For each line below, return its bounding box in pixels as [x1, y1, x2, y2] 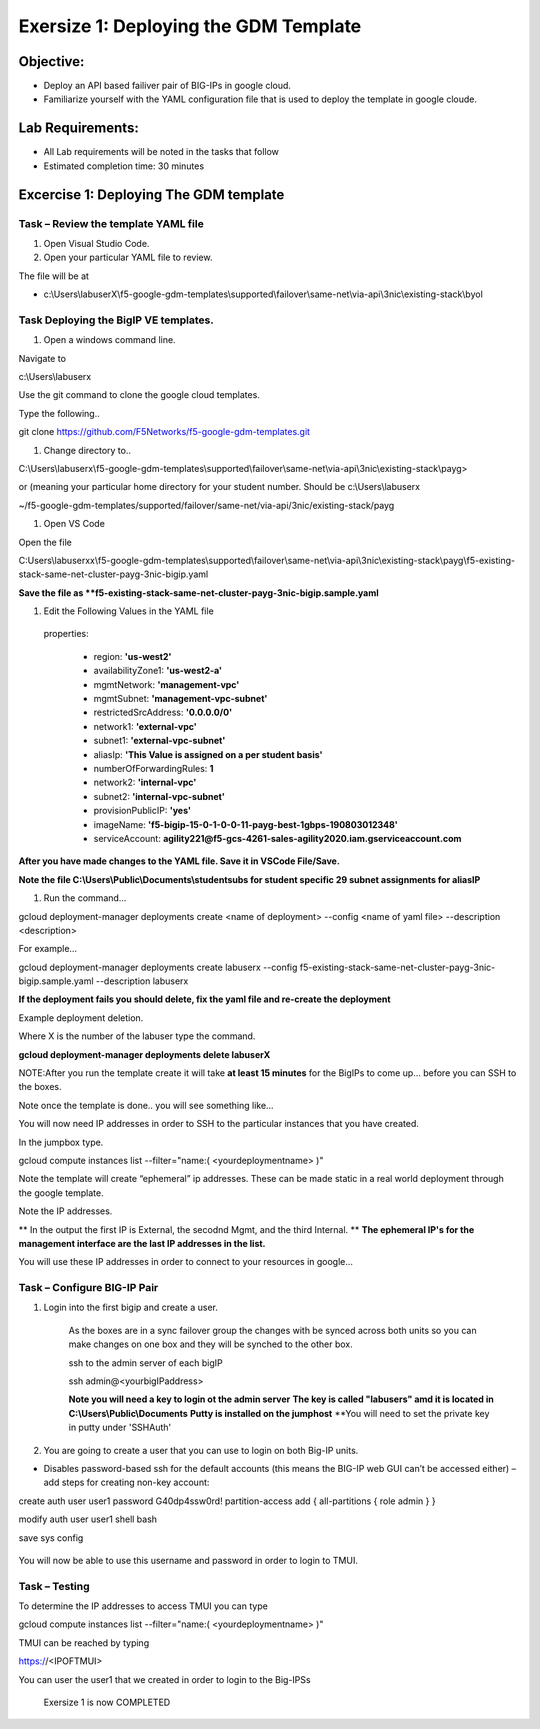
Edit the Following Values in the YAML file [43, 605, 214, 617]
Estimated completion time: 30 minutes [43, 160, 205, 172]
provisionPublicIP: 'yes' [93, 805, 192, 817]
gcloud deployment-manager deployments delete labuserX [18, 1048, 271, 1060]
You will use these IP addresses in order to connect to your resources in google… [18, 1256, 354, 1268]
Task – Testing [18, 1579, 90, 1593]
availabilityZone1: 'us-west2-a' [93, 665, 223, 677]
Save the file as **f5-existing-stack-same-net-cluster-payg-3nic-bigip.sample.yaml [18, 586, 379, 599]
